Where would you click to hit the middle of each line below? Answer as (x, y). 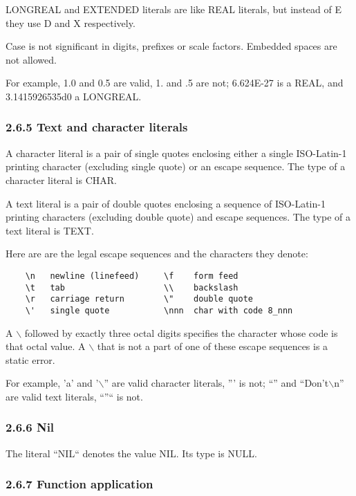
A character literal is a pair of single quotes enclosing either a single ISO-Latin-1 (176, 153)
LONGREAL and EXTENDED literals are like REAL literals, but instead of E (174, 9)
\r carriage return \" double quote (139, 299)
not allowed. (31, 59)
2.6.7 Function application (79, 484)
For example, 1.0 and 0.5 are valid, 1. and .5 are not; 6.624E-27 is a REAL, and (175, 83)
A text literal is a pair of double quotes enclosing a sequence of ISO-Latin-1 (166, 203)
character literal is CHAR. (61, 180)
